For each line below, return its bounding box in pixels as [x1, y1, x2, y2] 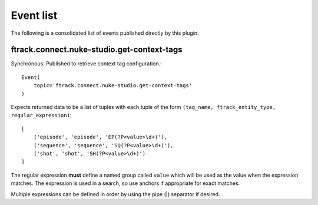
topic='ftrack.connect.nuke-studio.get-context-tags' [33, 82, 193, 89]
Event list [11, 9, 58, 22]
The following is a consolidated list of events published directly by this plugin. [11, 29, 200, 37]
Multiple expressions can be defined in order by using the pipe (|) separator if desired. [11, 190, 220, 197]
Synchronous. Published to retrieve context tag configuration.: [11, 60, 162, 67]
